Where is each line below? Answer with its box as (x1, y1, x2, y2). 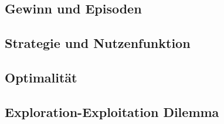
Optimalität (5, 68, 77, 86)
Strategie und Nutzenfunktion (5, 34, 191, 52)
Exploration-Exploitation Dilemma (5, 102, 219, 120)
